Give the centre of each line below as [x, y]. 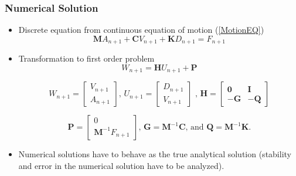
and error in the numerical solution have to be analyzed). [121, 165]
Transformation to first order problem [86, 58]
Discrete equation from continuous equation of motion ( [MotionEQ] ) [141, 30]
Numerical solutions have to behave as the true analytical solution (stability [155, 154]
